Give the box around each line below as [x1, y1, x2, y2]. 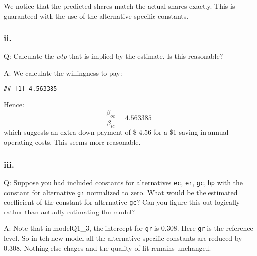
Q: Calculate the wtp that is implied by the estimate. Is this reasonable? [4, 51, 223, 61]
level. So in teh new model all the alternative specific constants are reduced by [4, 233, 242, 243]
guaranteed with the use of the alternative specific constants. [4, 10, 189, 21]
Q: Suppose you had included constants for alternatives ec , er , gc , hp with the [4, 177, 243, 187]
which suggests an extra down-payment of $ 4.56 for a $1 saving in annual [4, 127, 229, 137]
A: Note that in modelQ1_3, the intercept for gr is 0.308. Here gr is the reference [4, 223, 253, 233]
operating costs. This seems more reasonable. [4, 137, 141, 147]
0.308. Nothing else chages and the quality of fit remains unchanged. [4, 242, 211, 253]
